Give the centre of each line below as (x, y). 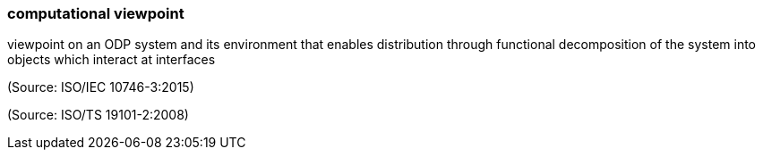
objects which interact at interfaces (111, 60)
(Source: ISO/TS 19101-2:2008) (98, 115)
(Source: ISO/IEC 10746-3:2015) (101, 87)
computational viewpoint (96, 13)
